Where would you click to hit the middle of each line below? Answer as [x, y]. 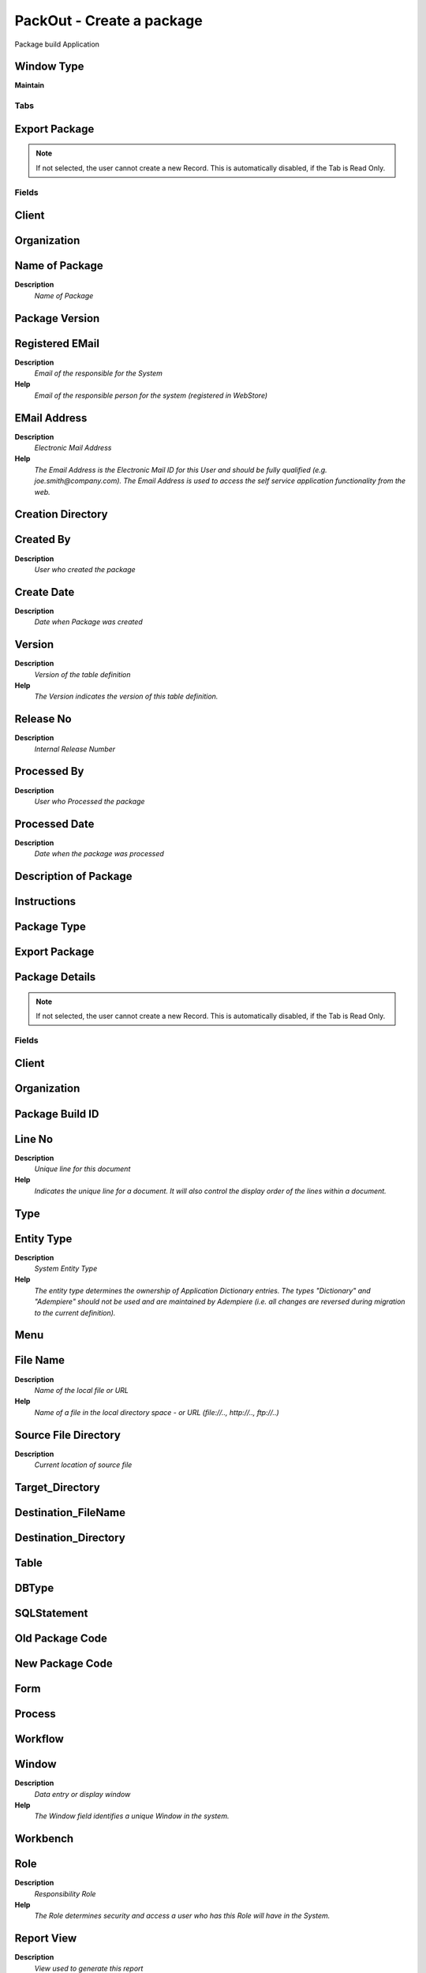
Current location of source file [83, 1465]
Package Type [50, 927]
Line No [34, 1139]
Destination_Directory [70, 1538]
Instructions [45, 902]
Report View [46, 1939]
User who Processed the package [90, 801]
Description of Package [73, 876]
